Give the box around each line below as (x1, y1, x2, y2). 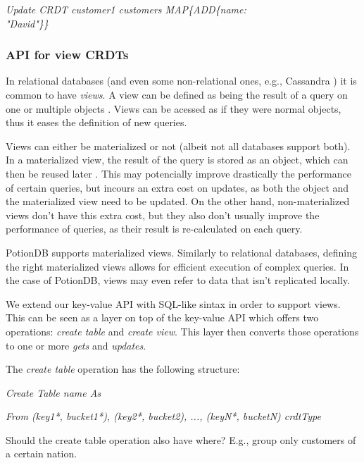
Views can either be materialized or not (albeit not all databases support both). (6, 138, 351, 153)
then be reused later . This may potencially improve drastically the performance (6, 166, 351, 180)
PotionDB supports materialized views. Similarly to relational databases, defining (6, 245, 357, 259)
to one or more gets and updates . (6, 338, 146, 352)
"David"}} (6, 16, 49, 30)
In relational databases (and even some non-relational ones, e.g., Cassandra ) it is (6, 73, 357, 88)
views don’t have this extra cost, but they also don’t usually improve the (6, 207, 320, 222)
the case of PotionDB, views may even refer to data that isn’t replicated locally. (6, 273, 350, 288)
